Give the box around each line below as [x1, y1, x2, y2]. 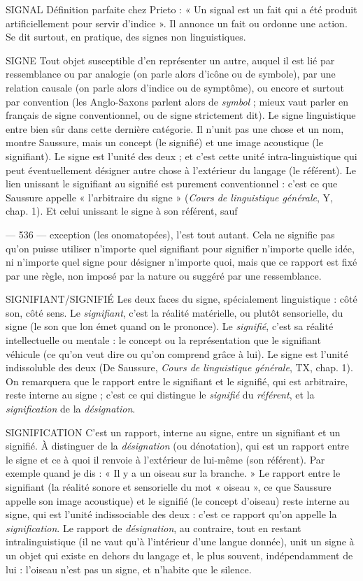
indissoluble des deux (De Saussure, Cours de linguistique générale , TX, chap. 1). [6, 360, 353, 375]
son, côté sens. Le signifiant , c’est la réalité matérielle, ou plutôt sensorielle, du [6, 305, 343, 320]
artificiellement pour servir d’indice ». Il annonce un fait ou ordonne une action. [6, 15, 348, 30]
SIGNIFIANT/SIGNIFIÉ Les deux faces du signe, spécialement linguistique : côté [6, 292, 357, 306]
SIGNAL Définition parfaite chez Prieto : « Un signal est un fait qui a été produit [6, 2, 357, 16]
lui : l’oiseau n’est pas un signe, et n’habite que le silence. [6, 561, 252, 576]
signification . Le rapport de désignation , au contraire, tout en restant [6, 520, 301, 535]
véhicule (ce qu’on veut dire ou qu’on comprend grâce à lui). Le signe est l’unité [6, 346, 348, 361]
